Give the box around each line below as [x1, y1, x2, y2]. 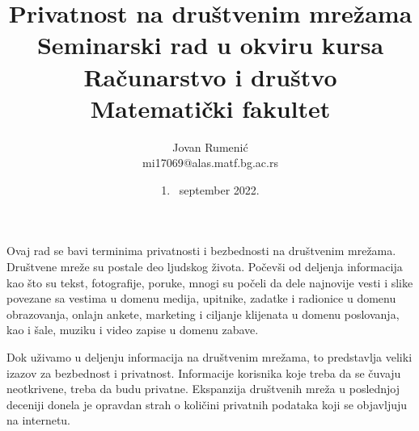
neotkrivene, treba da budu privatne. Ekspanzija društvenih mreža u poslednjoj [6, 380, 400, 397]
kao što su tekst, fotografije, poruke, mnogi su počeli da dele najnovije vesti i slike [6, 274, 413, 291]
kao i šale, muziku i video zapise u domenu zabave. [6, 321, 259, 338]
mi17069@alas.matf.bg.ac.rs [142, 154, 278, 171]
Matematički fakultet [90, 91, 331, 124]
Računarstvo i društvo [83, 60, 337, 93]
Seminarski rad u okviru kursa [36, 28, 384, 61]
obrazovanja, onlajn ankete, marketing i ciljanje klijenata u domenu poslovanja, [6, 305, 400, 322]
